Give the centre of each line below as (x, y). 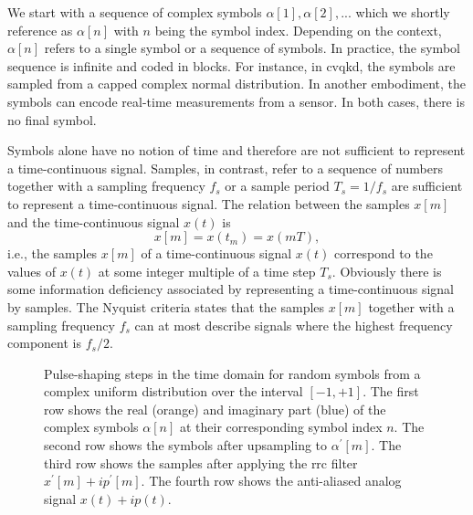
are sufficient (427, 186)
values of (32, 271)
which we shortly (403, 12)
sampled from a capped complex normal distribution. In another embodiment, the (237, 84)
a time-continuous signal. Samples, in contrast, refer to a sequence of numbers (225, 168)
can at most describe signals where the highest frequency (294, 325)
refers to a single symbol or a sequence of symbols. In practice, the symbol (252, 48)
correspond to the (383, 253)
